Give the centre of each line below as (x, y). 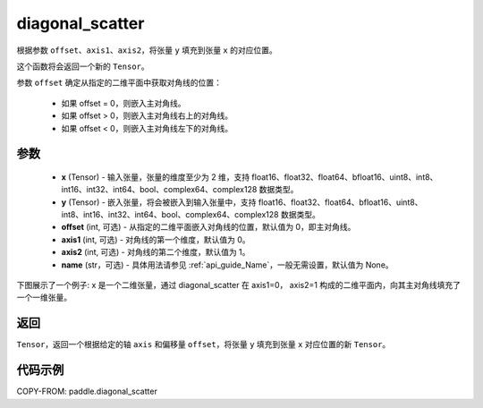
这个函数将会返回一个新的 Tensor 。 (83, 66)
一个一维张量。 (44, 297)
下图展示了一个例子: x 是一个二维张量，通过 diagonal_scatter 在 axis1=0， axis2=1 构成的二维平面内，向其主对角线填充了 (238, 285)
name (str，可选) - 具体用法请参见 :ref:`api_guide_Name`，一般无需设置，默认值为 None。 (227, 265)
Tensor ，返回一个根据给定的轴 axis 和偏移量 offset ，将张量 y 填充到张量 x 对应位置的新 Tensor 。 (203, 344)
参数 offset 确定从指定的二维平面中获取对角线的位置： (119, 83)
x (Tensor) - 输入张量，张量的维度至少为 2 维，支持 (156, 177)
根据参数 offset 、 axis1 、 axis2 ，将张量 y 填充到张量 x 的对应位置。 (147, 50)
